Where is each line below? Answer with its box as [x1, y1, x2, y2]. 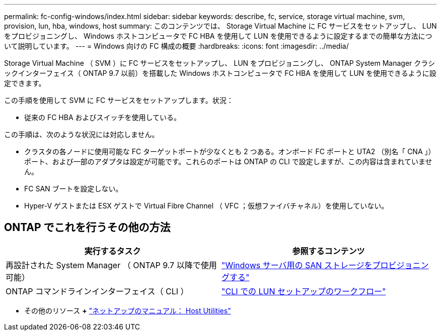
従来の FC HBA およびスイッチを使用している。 [24, 113, 181, 122]
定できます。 [4, 79, 46, 87]
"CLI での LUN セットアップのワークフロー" [222, 286, 386, 296]
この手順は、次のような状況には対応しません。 [4, 130, 159, 139]
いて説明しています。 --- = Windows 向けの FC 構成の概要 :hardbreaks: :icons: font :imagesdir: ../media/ [4, 42, 349, 50]
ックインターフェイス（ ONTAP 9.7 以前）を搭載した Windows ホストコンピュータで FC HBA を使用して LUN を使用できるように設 [4, 69, 436, 77]
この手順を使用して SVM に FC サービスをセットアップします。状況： [4, 96, 234, 104]
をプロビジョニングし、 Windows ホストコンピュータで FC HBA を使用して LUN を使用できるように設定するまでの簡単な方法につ [4, 32, 432, 40]
